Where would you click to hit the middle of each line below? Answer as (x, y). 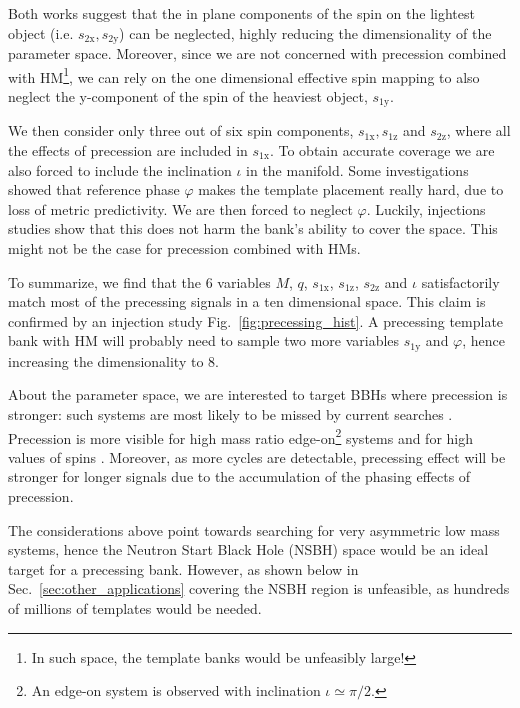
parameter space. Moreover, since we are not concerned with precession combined (257, 53)
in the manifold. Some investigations (357, 169)
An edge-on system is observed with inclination (176, 690)
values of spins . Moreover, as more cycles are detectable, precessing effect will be (257, 456)
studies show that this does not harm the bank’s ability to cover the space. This (253, 228)
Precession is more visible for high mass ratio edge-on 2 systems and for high (241, 436)
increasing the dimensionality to (106, 360)
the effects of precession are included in (128, 149)
